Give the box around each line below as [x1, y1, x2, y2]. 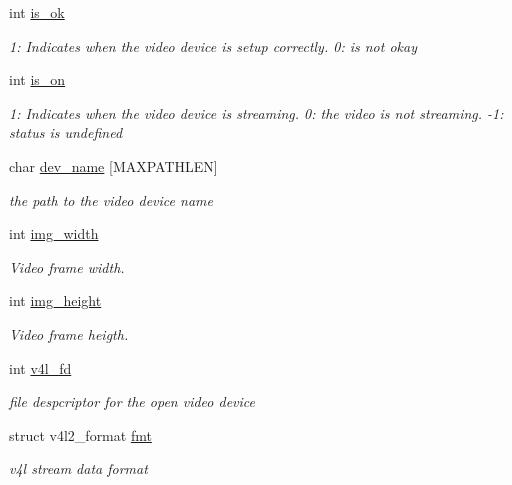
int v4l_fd [9, 357, 72, 378]
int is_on [9, 69, 66, 90]
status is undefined [9, 122, 123, 143]
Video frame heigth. [9, 323, 129, 344]
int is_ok [9, 2, 65, 22]
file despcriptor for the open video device [9, 391, 256, 412]
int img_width [9, 223, 99, 244]
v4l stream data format [9, 458, 148, 479]
